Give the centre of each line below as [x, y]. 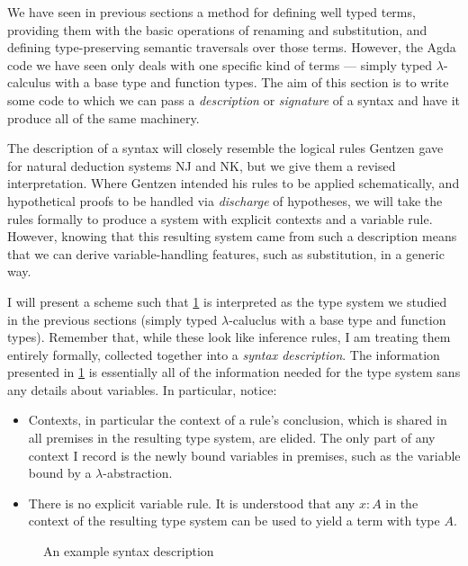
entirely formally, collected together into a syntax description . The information [224, 354]
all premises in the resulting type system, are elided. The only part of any [232, 438]
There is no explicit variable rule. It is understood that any [192, 503]
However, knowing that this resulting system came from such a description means [232, 236]
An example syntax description [129, 551]
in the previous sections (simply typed [112, 319]
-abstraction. [138, 473]
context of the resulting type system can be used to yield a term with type [234, 521]
